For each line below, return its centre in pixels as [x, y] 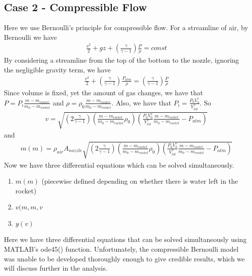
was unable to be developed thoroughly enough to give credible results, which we [125, 258]
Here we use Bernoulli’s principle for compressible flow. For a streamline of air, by [126, 27]
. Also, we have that [142, 102]
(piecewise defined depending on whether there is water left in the [140, 181]
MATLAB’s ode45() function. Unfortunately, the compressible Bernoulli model [121, 249]
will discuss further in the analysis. [56, 268]
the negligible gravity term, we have [57, 69]
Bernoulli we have [30, 37]
